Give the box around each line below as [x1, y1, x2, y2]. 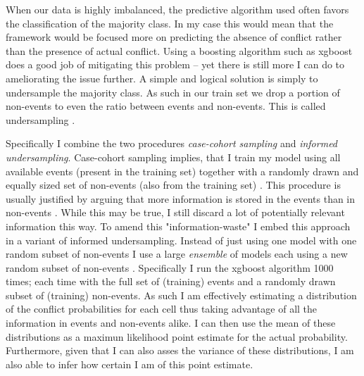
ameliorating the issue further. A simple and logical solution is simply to [6, 70, 318, 85]
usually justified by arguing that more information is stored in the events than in [6, 191, 356, 206]
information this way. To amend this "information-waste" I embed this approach [6, 218, 351, 233]
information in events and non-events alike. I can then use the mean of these [6, 315, 336, 330]
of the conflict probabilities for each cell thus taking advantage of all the [6, 301, 318, 316]
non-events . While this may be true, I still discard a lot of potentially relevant [6, 205, 345, 220]
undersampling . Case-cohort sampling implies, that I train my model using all [6, 149, 341, 164]
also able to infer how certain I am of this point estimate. [6, 356, 253, 371]
